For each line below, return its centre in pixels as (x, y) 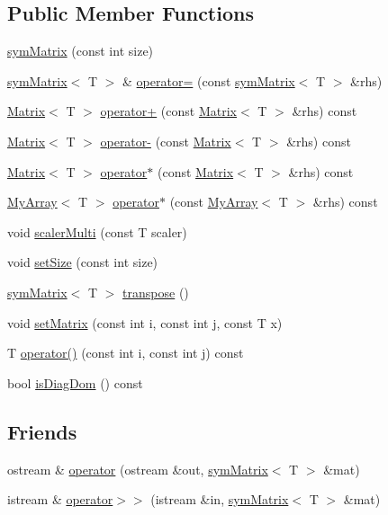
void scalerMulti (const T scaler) (97, 231)
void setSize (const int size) (83, 262)
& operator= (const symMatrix (209, 80)
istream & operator (60, 499)
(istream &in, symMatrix (220, 499)
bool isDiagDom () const (75, 382)
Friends (42, 431)
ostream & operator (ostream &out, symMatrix (138, 469)
